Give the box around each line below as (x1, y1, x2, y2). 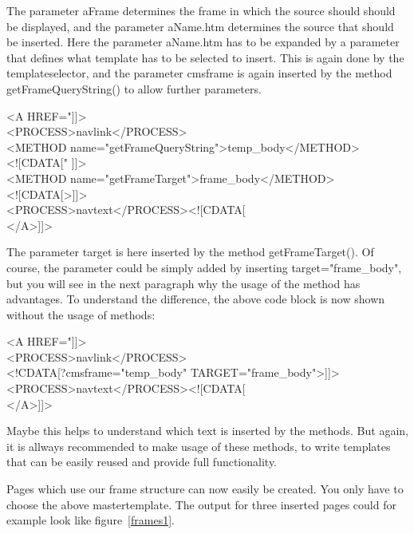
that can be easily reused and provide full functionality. (6, 453, 278, 470)
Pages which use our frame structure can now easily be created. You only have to (6, 481, 404, 497)
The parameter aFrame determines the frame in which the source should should (6, 2, 396, 18)
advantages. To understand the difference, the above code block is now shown (6, 291, 385, 307)
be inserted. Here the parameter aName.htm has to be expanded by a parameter (6, 34, 400, 50)
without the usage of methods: (6, 306, 156, 322)
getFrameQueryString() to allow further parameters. (6, 80, 262, 97)
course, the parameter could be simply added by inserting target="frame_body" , (6, 259, 402, 275)
